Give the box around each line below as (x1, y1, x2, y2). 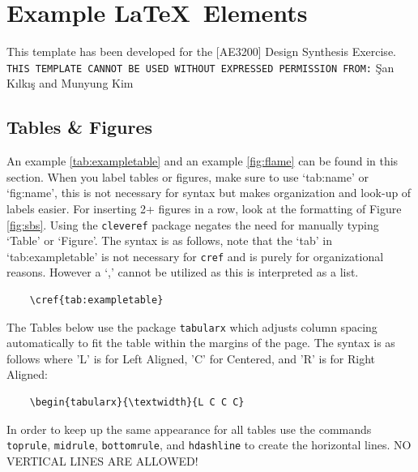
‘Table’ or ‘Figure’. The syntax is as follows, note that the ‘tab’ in (6, 232, 332, 249)
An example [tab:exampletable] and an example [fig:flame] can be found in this (6, 152, 399, 169)
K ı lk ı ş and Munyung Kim (6, 75, 134, 92)
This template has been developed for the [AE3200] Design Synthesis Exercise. (6, 43, 396, 60)
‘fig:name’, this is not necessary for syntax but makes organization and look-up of (6, 184, 412, 201)
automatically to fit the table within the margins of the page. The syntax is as (6, 334, 395, 351)
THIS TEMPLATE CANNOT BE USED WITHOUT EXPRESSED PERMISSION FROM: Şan (6, 58, 395, 75)
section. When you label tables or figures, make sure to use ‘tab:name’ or (6, 168, 369, 185)
